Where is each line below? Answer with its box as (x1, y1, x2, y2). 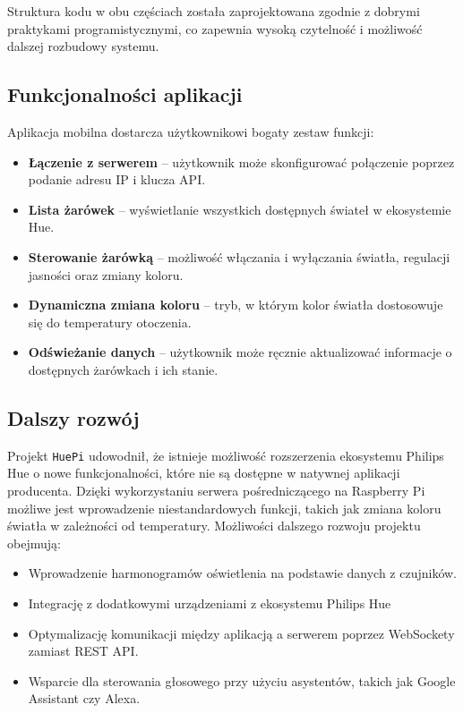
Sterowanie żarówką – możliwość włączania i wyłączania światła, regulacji (28, 247, 450, 266)
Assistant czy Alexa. (28, 689, 141, 708)
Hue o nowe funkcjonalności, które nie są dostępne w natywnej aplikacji (7, 463, 400, 482)
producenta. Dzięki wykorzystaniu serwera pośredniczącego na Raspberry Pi (7, 480, 425, 499)
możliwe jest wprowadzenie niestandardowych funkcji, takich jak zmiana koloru (7, 498, 442, 517)
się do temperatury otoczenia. (28, 312, 192, 331)
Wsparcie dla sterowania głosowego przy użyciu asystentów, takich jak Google (28, 671, 456, 690)
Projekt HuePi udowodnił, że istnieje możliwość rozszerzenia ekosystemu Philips (7, 446, 444, 464)
